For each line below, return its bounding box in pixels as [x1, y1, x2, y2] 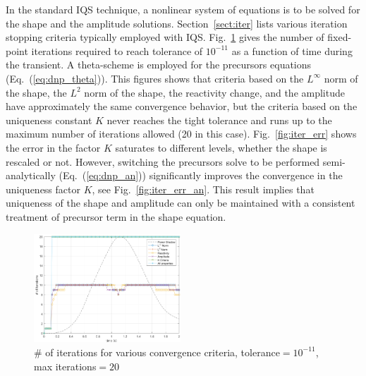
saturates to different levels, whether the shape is [115, 140, 327, 154]
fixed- [327, 30, 352, 44]
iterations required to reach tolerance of [31, 43, 203, 58]
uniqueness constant [6, 112, 92, 127]
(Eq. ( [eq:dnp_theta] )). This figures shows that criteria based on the [6, 71, 304, 85]
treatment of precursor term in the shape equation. [6, 209, 226, 224]
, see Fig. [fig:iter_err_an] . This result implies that [92, 181, 315, 196]
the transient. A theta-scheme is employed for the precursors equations [6, 57, 312, 72]
